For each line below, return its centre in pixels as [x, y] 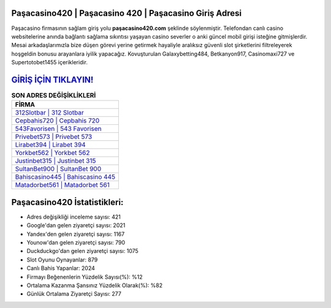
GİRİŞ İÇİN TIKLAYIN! [52, 80]
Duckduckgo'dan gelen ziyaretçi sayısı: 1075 [83, 251]
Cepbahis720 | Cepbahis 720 [57, 121]
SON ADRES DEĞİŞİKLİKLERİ [54, 96]
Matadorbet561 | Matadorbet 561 [62, 185]
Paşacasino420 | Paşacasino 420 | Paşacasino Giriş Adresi [127, 13]
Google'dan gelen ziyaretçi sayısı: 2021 [76, 225]
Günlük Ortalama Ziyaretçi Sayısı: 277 [74, 294]
